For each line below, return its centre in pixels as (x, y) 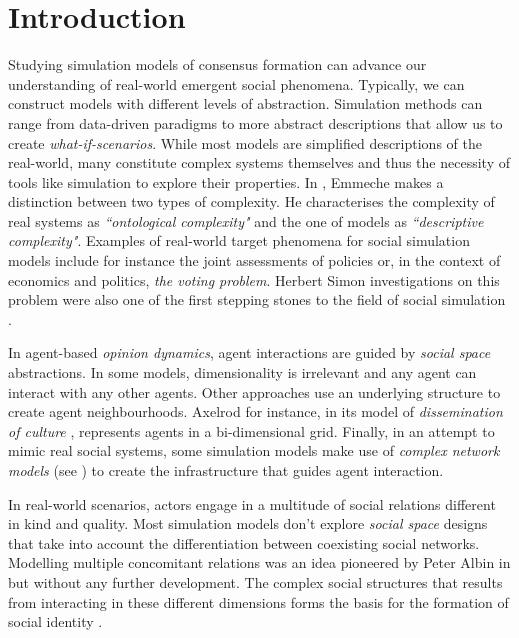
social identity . (55, 621)
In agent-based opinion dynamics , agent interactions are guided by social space (249, 352)
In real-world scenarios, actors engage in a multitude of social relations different (252, 503)
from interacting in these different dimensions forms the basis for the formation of (258, 601)
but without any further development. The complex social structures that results (255, 581)
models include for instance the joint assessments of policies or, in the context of (254, 260)
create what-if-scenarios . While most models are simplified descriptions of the (245, 142)
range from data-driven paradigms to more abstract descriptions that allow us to (255, 122)
